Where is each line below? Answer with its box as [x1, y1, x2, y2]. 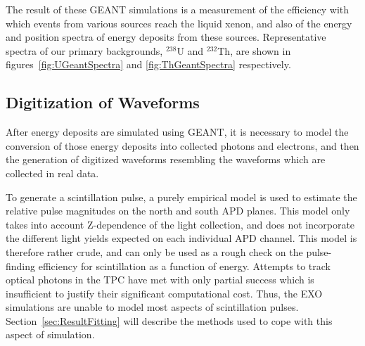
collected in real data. [6, 165, 99, 180]
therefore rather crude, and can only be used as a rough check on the [6, 244, 303, 259]
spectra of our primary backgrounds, [6, 43, 163, 58]
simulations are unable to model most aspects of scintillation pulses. [6, 300, 299, 314]
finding [6, 258, 36, 273]
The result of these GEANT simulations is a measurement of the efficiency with [6, 2, 350, 16]
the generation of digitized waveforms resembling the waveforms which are [6, 152, 326, 167]
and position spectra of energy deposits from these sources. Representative [6, 30, 326, 44]
